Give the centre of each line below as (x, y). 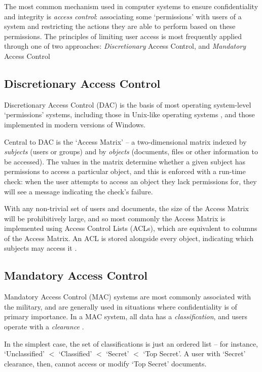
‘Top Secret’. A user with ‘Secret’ (194, 353)
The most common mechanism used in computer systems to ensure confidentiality (131, 6)
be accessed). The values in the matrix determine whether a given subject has (125, 161)
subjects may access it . (41, 248)
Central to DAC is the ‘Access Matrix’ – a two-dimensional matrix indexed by (125, 141)
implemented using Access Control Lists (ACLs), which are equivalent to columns (131, 228)
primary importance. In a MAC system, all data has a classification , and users (126, 316)
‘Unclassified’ (24, 353)
